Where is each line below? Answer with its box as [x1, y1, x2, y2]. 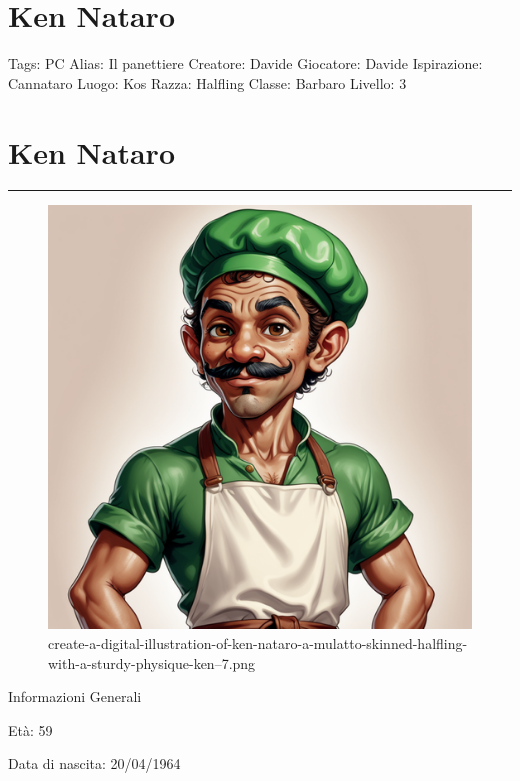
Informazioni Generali [8, 686, 142, 707]
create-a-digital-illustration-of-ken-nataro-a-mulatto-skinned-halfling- [48, 633, 468, 654]
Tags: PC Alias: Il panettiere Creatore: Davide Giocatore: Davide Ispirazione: [8, 53, 483, 74]
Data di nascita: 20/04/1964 [8, 753, 181, 774]
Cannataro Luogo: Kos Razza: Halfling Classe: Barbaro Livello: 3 [8, 72, 407, 93]
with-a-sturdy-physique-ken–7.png [48, 652, 256, 673]
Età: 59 [8, 719, 53, 740]
